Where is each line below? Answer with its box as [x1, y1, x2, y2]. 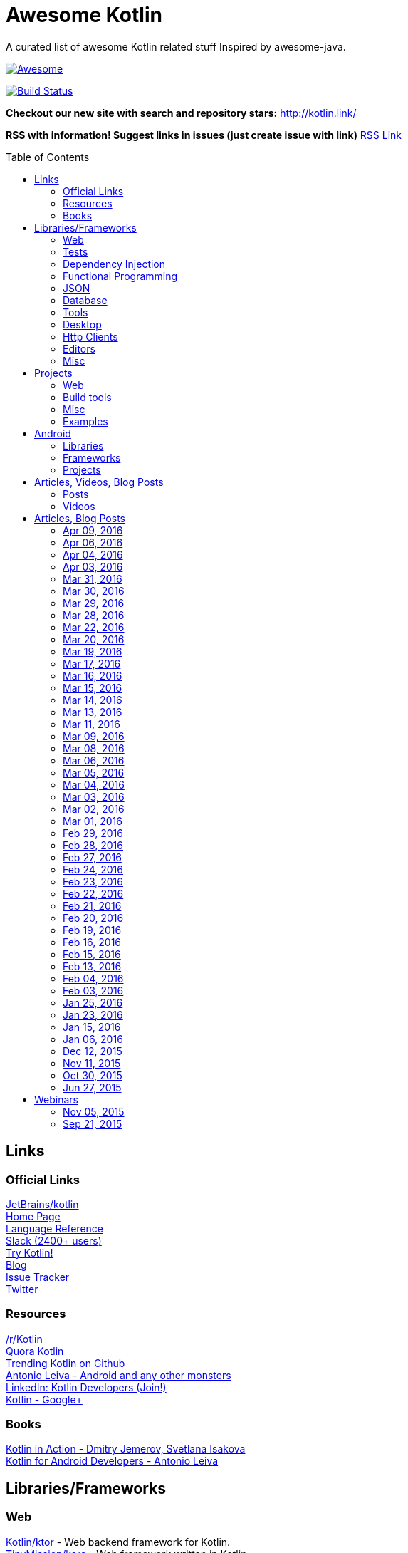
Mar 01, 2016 [63, 814, 122, 827]
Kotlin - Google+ [6, 1393, 83, 1406]
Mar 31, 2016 [63, 572, 122, 585]
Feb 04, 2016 [63, 972, 124, 985]
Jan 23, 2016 [63, 1008, 123, 1021]
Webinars [34, 1093, 79, 1106]
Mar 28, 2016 [63, 608, 125, 621]
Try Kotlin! [6, 1246, 53, 1259]
